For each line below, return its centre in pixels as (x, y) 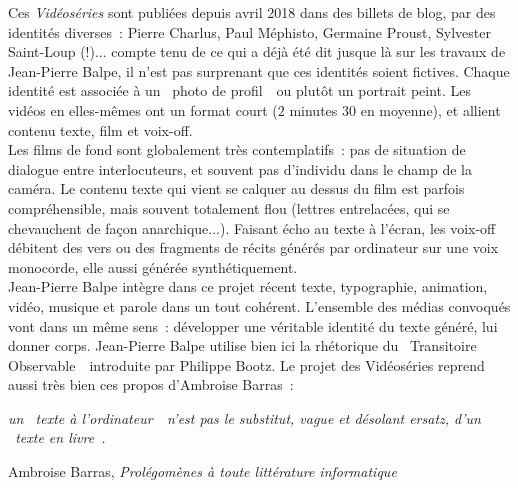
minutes (313, 109)
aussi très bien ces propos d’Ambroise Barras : (151, 384)
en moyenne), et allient (430, 109)
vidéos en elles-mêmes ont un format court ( (143, 109)
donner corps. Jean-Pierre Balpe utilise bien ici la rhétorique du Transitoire (242, 345)
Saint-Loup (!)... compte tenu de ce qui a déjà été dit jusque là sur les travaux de (257, 51)
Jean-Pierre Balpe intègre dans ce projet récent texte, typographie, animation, (248, 286)
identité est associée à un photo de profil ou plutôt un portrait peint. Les (240, 90)
